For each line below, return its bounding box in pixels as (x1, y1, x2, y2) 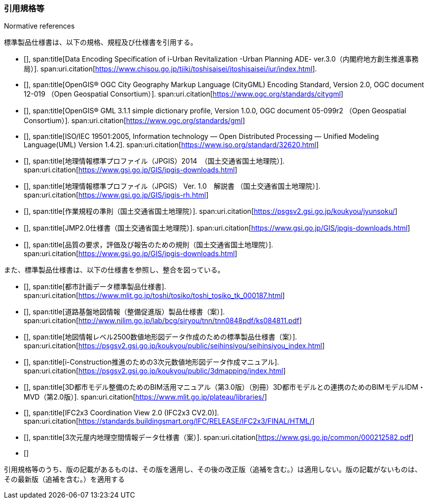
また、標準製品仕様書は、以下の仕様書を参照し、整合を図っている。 (4, 266, 225, 274)
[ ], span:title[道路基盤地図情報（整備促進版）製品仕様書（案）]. (24, 307, 225, 316)
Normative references (4, 22, 75, 31)
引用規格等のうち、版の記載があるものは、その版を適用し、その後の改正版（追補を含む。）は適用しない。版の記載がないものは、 (4, 465, 422, 474)
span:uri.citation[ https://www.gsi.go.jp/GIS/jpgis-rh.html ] (24, 191, 209, 200)
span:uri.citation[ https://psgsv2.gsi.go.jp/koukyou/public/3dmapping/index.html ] (24, 367, 286, 375)
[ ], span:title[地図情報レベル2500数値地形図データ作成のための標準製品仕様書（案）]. (24, 333, 297, 341)
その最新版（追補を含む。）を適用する (4, 475, 125, 484)
